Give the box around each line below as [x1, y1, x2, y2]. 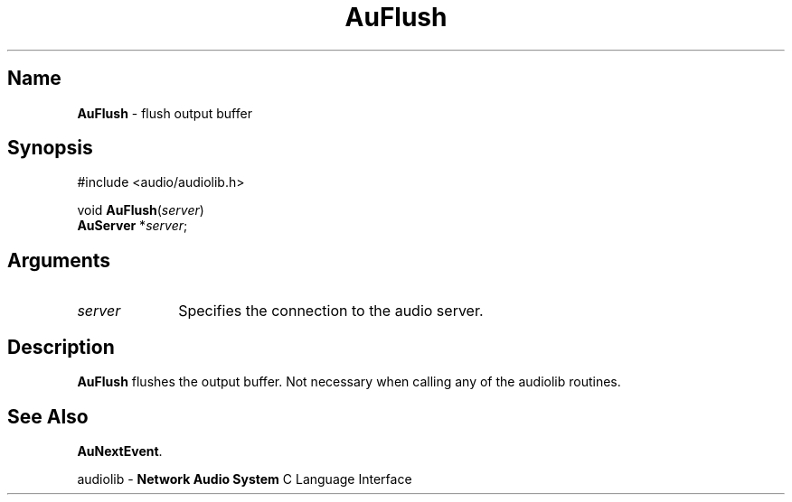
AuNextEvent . [77, 442, 163, 459]
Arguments [7, 248, 111, 272]
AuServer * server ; [77, 218, 188, 234]
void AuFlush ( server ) [77, 202, 204, 218]
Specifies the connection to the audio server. [178, 302, 484, 321]
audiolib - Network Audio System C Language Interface [77, 470, 412, 487]
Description [7, 335, 115, 358]
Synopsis [7, 136, 93, 160]
